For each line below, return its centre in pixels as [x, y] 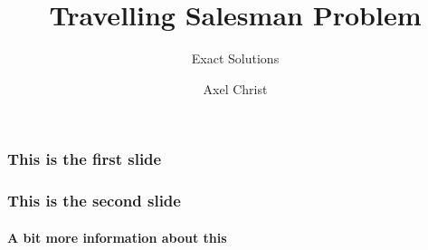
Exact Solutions [235, 58]
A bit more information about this [117, 237]
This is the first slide [85, 159]
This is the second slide [94, 201]
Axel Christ [235, 88]
